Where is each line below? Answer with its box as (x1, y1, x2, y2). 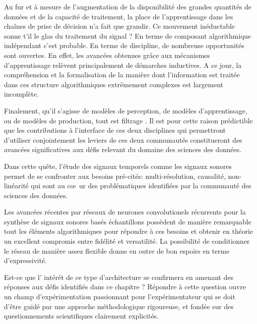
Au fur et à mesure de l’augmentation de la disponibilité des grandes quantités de (4, 1, 252, 11)
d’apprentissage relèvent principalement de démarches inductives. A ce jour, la (4, 59, 242, 70)
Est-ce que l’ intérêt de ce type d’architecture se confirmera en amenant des (4, 271, 233, 282)
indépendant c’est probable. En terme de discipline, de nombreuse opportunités (4, 40, 245, 51)
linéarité (4, 180, 29, 191)
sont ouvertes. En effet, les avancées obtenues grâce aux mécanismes (4, 50, 210, 60)
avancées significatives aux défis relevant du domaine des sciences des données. (4, 144, 242, 155)
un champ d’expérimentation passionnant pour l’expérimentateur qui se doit (4, 291, 236, 302)
